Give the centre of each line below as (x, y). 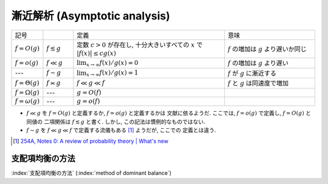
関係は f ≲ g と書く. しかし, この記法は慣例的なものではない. (130, 121)
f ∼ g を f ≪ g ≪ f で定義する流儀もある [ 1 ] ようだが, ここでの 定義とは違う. (121, 130)
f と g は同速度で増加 (258, 83)
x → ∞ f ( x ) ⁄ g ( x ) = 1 (112, 73)
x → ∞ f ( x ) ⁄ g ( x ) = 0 (112, 63)
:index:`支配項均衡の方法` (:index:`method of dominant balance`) (91, 173)
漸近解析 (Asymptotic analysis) (91, 16)
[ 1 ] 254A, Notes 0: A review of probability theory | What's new (91, 141)
